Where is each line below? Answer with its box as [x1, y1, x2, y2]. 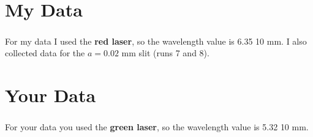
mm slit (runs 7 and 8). [121, 46, 209, 59]
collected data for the [5, 46, 85, 59]
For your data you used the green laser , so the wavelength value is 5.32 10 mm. [5, 120, 309, 133]
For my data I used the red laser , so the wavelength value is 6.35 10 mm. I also [5, 34, 307, 47]
